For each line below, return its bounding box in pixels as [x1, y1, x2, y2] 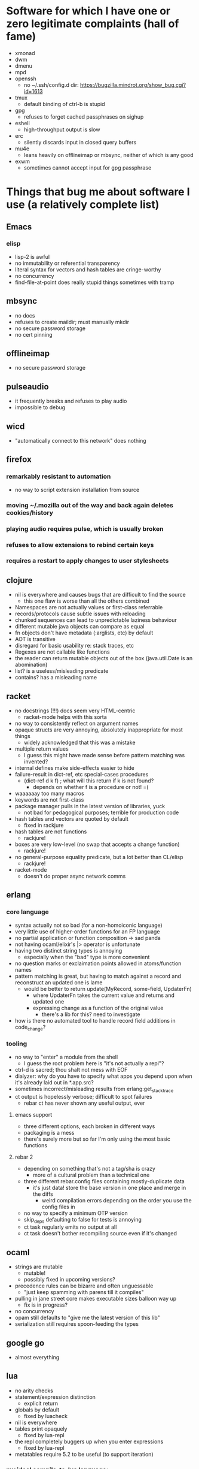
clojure [6, 575, 33, 585]
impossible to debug [14, 404, 66, 411]
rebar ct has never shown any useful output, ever [23, 1099, 145, 1107]
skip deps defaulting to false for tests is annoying [23, 1216, 142, 1225]
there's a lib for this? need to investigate [41, 1011, 140, 1018]
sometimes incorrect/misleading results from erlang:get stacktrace [14, 1085, 174, 1094]
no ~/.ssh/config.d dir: [23, 81, 79, 88]
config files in [41, 1203, 76, 1210]
